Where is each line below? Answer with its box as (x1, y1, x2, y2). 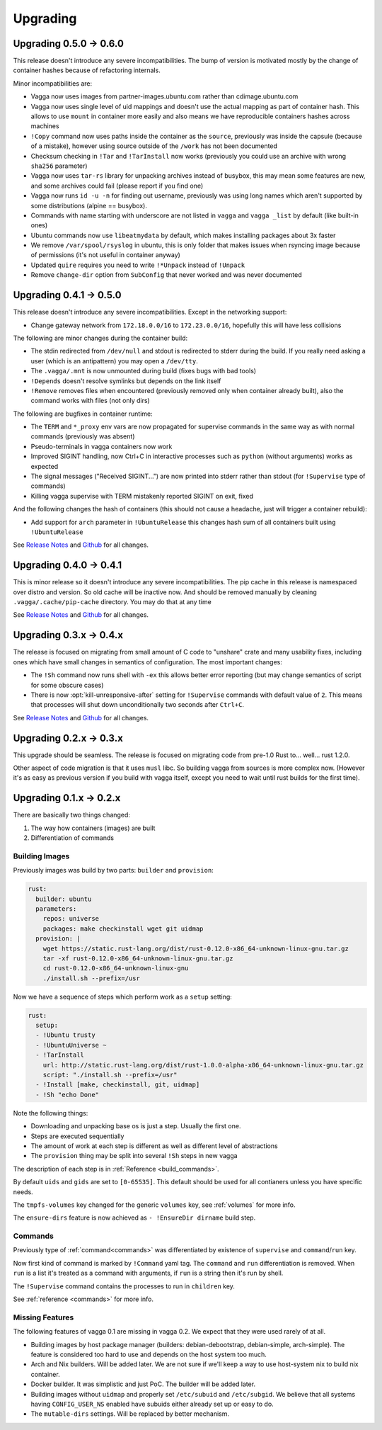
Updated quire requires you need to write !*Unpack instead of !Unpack (30, 261, 245, 269)
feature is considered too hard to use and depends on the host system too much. (30, 1350, 267, 1358)
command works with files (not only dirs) (30, 397, 150, 405)
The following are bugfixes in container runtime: (13, 409, 154, 418)
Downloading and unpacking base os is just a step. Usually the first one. (30, 1122, 241, 1130)
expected (30, 462, 59, 470)
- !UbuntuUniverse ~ (35, 1041, 107, 1049)
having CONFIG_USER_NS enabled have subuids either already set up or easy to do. (30, 1400, 274, 1408)
